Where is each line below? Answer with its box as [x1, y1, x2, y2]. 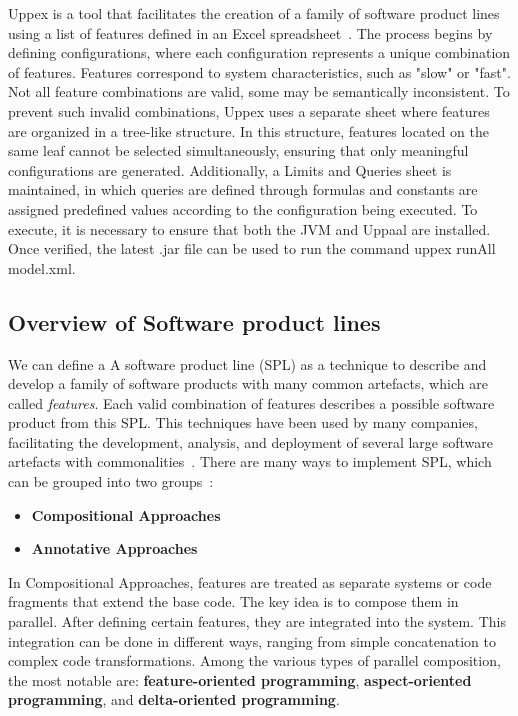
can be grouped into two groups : [8, 471, 214, 492]
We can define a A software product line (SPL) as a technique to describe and [8, 353, 487, 374]
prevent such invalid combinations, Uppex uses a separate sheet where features [8, 100, 490, 121]
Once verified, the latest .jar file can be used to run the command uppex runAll [8, 238, 496, 259]
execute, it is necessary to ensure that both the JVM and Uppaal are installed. [8, 218, 491, 239]
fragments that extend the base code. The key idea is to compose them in [8, 591, 459, 612]
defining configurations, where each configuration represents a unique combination [8, 42, 511, 63]
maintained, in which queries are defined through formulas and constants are [8, 179, 478, 200]
